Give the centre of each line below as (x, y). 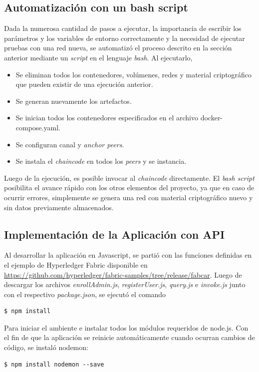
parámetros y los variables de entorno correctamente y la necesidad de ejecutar (125, 38)
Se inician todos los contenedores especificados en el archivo (107, 118)
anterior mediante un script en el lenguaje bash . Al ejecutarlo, (98, 57)
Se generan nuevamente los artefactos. (74, 101)
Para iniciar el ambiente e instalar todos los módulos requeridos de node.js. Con (126, 327)
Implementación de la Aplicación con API (115, 234)
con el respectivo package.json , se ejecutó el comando (85, 294)
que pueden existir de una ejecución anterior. (84, 84)
